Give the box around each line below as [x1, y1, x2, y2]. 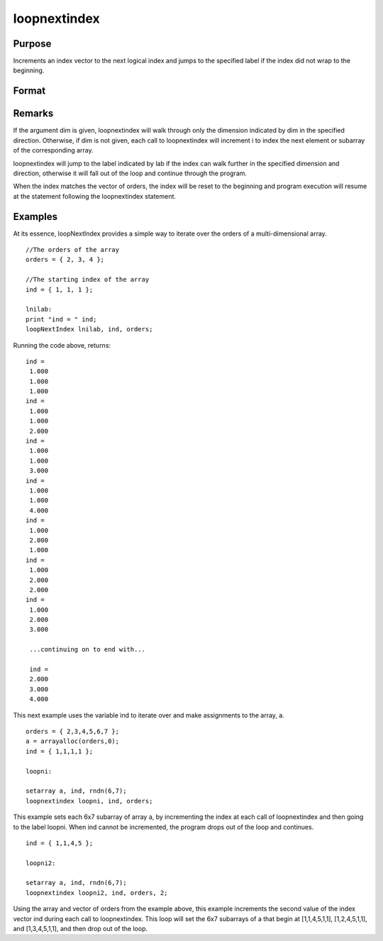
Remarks [13, 107, 54, 120]
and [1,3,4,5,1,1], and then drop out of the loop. [13, 925, 148, 933]
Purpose [13, 38, 52, 50]
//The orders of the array [26, 246, 120, 254]
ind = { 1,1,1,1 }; [26, 747, 94, 755]
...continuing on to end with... [29, 646, 145, 654]
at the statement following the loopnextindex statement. [13, 192, 177, 200]
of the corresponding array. [13, 146, 94, 155]
